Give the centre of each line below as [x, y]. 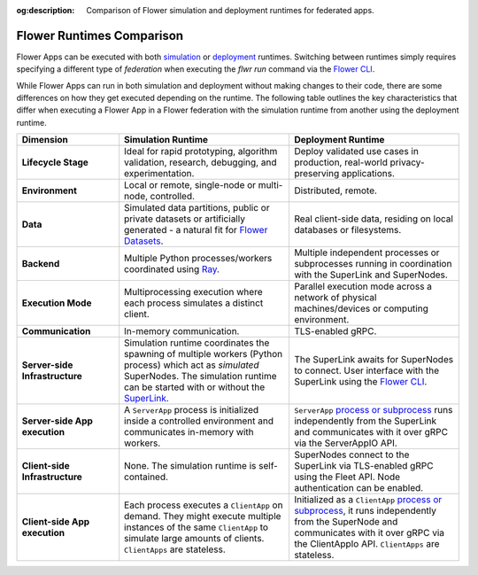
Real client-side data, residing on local [373, 219]
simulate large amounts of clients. [194, 539]
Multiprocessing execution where [193, 292]
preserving [316, 174]
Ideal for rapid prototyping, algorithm [201, 152]
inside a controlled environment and [199, 421]
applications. [368, 174]
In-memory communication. [182, 331]
